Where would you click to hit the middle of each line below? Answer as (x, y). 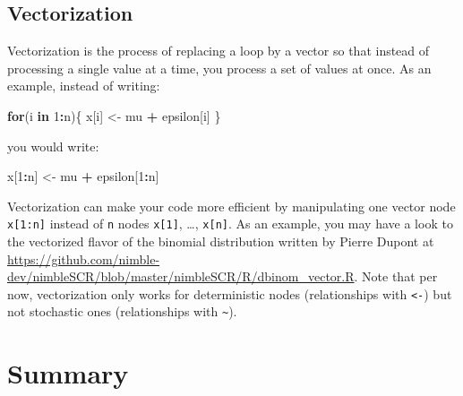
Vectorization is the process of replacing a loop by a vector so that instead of (219, 51)
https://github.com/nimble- (84, 258)
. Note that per (396, 276)
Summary (68, 373)
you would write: (53, 146)
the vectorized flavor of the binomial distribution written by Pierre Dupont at (221, 241)
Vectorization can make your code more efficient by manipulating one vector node (231, 206)
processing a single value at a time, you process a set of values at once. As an (219, 68)
